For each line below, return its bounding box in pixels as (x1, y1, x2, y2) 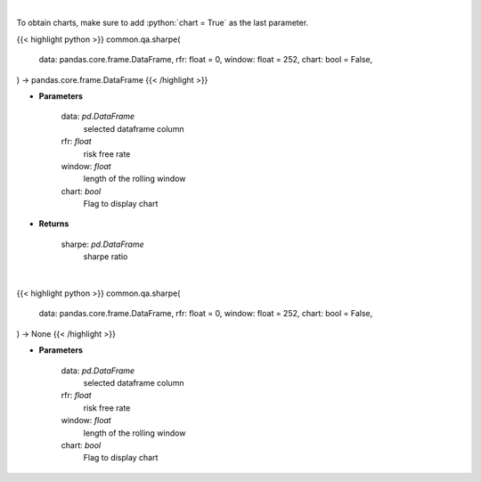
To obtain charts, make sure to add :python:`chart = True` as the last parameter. (16, 18, 309, 29)
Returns (38, 218, 69, 229)
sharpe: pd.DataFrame (61, 239, 144, 249)
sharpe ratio (83, 251, 128, 262)
